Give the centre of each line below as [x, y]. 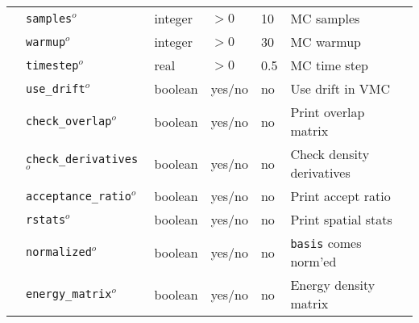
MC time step [329, 65]
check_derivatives [82, 159]
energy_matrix [69, 294]
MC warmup [326, 42]
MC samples [325, 18]
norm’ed [313, 261]
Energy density [333, 285]
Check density [330, 154]
